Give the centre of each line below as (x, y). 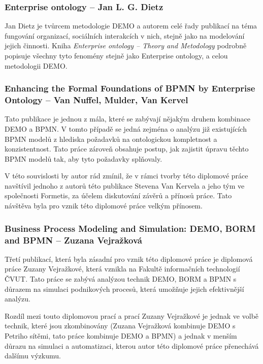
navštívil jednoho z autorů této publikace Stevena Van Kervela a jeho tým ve (125, 185)
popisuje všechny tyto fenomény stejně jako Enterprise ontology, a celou (116, 55)
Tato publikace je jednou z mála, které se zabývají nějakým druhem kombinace (127, 119)
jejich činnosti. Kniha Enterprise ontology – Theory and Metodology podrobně (126, 45)
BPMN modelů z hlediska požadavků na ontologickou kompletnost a (111, 139)
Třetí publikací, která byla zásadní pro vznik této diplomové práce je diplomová (129, 259)
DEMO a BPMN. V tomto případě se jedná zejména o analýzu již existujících (126, 128)
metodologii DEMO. (36, 65)
